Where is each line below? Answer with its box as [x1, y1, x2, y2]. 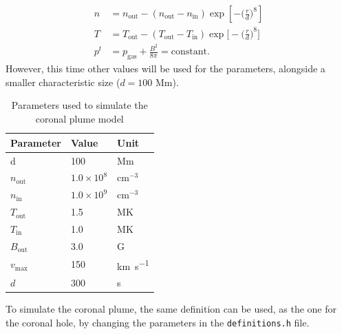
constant [171, 47, 207, 57]
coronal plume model [35, 112, 124, 126]
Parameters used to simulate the [11, 98, 148, 112]
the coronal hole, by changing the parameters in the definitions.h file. [6, 315, 310, 329]
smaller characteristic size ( [6, 74, 120, 89]
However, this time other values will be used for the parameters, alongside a [6, 61, 325, 76]
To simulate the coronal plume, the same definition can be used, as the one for [6, 302, 337, 316]
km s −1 [117, 256, 149, 273]
